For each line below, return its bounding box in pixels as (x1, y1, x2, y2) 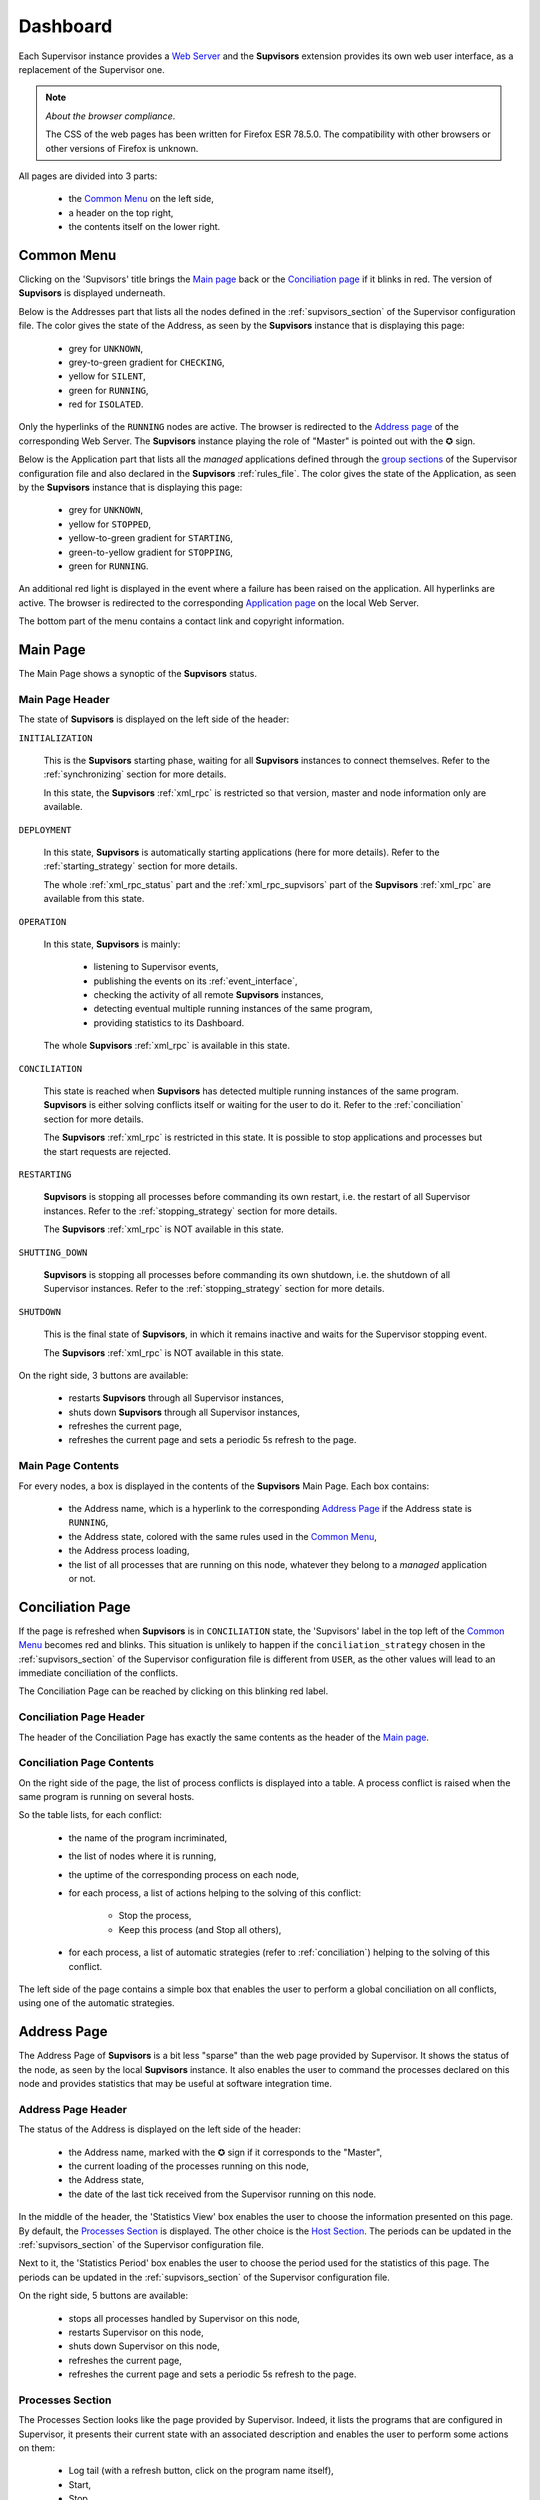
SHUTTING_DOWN (18, 1246, 88, 1258)
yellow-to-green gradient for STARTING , (68, 532, 234, 544)
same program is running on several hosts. (18, 1791, 195, 1803)
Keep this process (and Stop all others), (118, 1923, 282, 1935)
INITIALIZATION (18, 732, 94, 744)
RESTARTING (18, 1168, 72, 1180)
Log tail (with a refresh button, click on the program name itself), (68, 2465, 334, 2477)
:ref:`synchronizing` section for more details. (43, 768, 227, 780)
